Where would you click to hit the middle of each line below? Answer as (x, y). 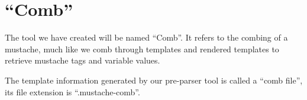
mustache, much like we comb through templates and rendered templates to (142, 49)
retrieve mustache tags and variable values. (83, 60)
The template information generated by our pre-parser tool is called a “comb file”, (154, 80)
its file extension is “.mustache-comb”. (72, 91)
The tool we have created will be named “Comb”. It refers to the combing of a (146, 37)
